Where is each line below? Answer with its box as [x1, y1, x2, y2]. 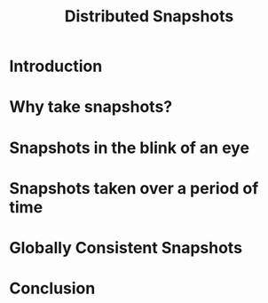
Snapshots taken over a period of [9, 178, 259, 198]
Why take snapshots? [9, 97, 173, 117]
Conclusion [9, 278, 96, 299]
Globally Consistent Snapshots [9, 237, 242, 258]
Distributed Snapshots [64, 6, 234, 27]
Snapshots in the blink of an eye [9, 138, 250, 157]
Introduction [9, 56, 103, 76]
